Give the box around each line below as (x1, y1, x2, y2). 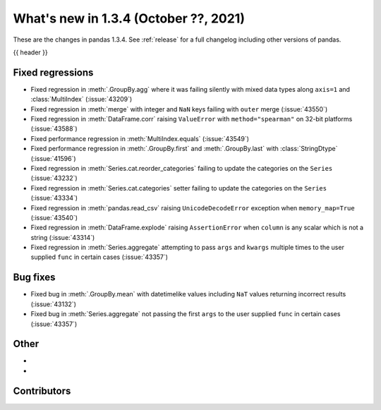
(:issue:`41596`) (30, 154, 77, 162)
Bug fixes (13, 272, 56, 284)
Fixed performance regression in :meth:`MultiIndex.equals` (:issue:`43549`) (30, 134, 250, 143)
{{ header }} (13, 48, 49, 56)
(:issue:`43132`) (30, 300, 77, 308)
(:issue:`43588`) (30, 124, 78, 133)
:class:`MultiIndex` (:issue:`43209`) (30, 95, 133, 104)
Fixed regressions (13, 66, 94, 78)
